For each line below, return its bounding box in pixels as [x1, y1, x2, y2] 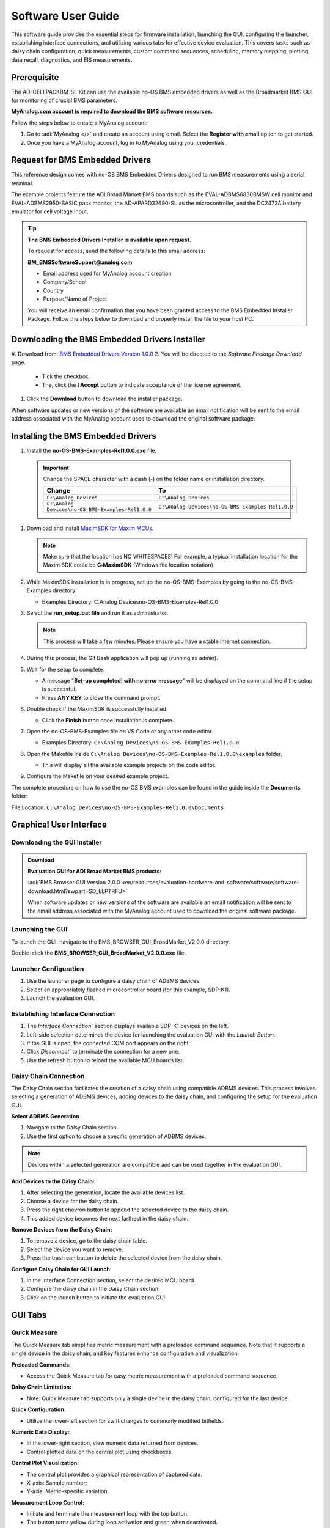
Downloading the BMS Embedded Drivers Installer [11, 334, 206, 345]
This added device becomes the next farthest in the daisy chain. [26, 1214, 189, 1222]
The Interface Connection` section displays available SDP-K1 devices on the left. [26, 1023, 229, 1030]
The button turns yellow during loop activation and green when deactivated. [26, 1519, 218, 1526]
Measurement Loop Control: [11, 1499, 85, 1506]
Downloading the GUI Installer [11, 838, 102, 847]
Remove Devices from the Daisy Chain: [11, 1225, 112, 1233]
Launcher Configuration [11, 964, 84, 973]
